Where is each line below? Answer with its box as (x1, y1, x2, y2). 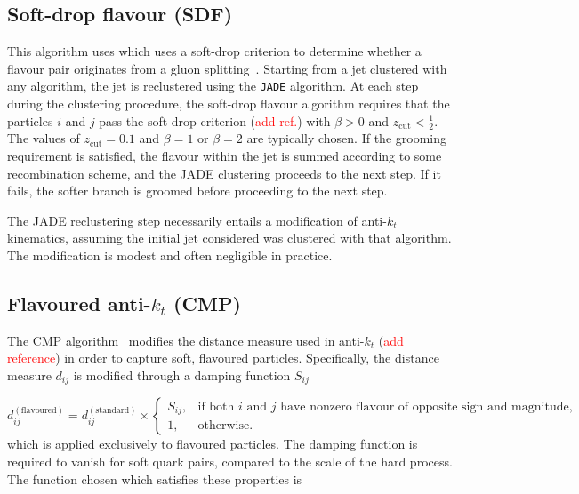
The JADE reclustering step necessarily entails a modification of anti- (7, 211, 387, 229)
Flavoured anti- (7, 290, 151, 317)
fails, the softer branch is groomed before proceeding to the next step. (7, 181, 388, 200)
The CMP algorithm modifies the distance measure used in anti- (7, 331, 365, 349)
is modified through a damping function (73, 366, 291, 385)
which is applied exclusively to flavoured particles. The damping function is (7, 434, 418, 453)
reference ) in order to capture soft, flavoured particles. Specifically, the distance (7, 348, 439, 367)
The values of (7, 129, 80, 147)
